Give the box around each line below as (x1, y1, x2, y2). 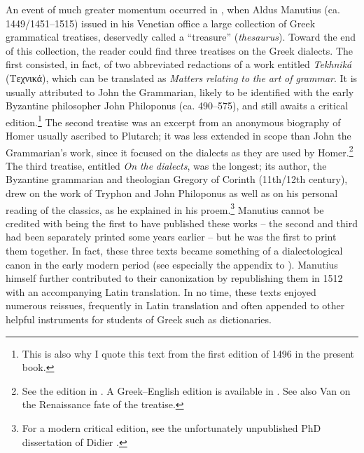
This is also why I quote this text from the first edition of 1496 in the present (22, 346, 355, 360)
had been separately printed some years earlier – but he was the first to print (6, 229, 337, 244)
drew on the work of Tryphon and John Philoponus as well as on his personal (6, 186, 338, 201)
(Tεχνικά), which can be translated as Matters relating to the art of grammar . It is (6, 70, 358, 85)
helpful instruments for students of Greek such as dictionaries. (6, 312, 272, 327)
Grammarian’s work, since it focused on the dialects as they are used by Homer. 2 (6, 142, 353, 159)
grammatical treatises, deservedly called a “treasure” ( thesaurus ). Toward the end (6, 29, 356, 44)
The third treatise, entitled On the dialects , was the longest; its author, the (6, 158, 327, 173)
